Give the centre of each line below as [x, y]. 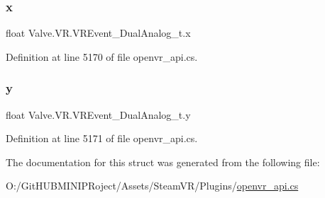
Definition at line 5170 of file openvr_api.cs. [102, 56]
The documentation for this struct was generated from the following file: [163, 162]
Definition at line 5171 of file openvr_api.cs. [102, 138]
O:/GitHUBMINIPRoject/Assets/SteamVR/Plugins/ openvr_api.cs [152, 186]
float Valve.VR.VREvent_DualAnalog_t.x [98, 33]
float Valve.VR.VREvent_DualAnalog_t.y [98, 114]
